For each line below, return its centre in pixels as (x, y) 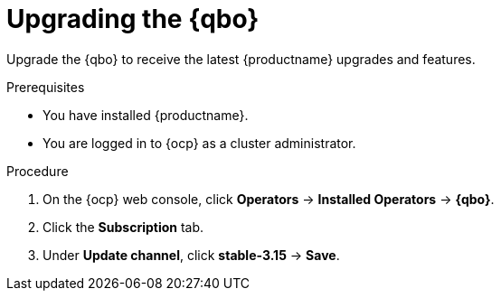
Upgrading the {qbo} (133, 19)
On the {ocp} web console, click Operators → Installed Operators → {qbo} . (269, 199)
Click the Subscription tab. (123, 227)
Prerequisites (46, 87)
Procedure (38, 171)
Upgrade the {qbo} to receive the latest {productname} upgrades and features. (241, 59)
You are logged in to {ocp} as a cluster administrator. (199, 143)
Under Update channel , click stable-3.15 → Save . (191, 255)
